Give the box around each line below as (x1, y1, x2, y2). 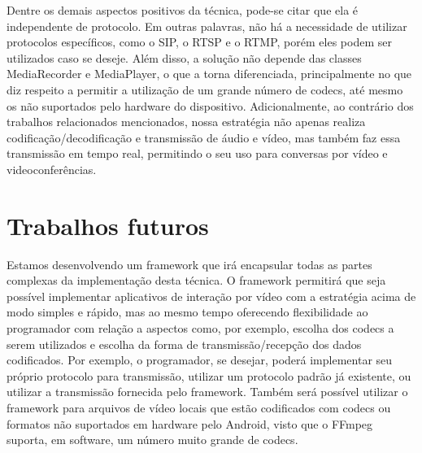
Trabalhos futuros (7, 208, 209, 242)
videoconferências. (7, 160, 97, 177)
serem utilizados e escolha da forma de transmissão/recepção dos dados (7, 335, 362, 352)
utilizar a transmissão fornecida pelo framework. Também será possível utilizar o (7, 383, 408, 400)
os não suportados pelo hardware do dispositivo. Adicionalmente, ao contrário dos (7, 97, 414, 114)
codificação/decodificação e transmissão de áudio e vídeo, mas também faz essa (7, 128, 401, 146)
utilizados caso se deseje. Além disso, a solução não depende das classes (7, 49, 362, 66)
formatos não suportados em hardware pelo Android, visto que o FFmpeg (7, 415, 373, 432)
